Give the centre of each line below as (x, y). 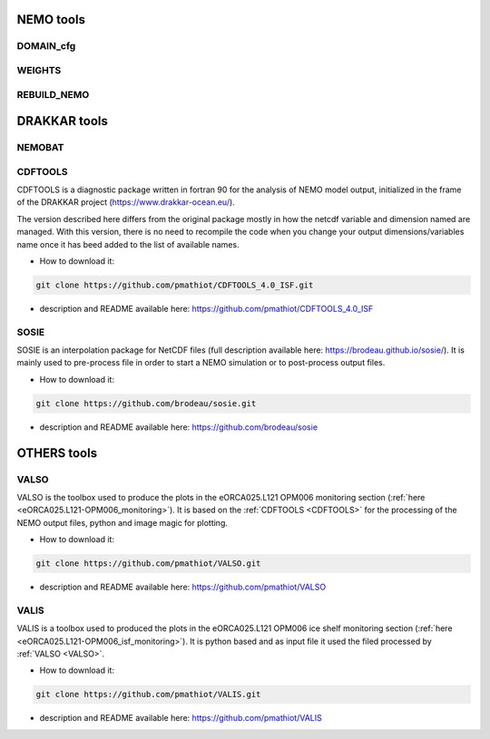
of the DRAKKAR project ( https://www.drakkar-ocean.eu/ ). (126, 202)
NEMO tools (51, 19)
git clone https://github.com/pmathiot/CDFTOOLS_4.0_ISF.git (175, 285)
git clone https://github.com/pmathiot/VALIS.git (148, 695)
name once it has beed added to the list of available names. (128, 244)
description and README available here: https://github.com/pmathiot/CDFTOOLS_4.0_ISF (206, 308)
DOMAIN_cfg (46, 46)
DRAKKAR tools (62, 121)
